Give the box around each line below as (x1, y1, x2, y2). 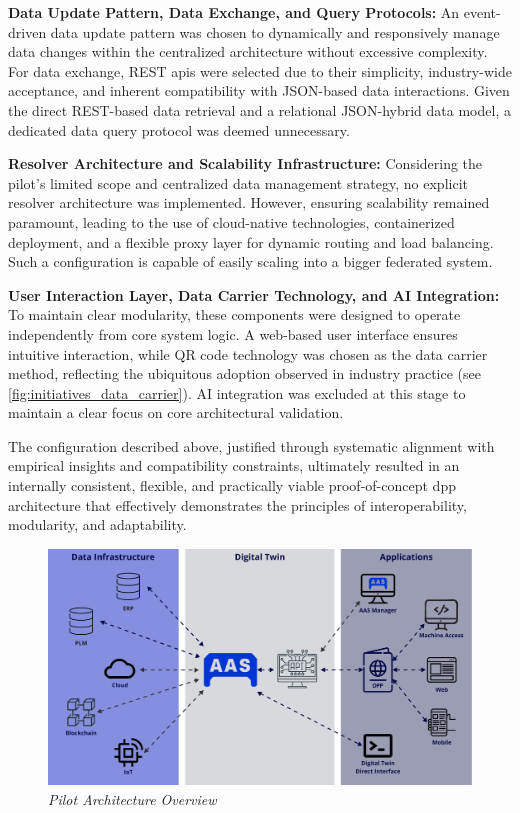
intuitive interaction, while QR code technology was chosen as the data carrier (8, 343, 488, 364)
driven (8, 21, 47, 42)
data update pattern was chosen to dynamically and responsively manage (50, 21, 500, 42)
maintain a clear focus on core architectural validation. (8, 402, 344, 423)
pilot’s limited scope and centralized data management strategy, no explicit (8, 172, 468, 193)
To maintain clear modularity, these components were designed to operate (8, 304, 461, 325)
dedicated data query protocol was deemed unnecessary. (8, 119, 350, 140)
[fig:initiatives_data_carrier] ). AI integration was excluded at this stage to (8, 382, 466, 403)
